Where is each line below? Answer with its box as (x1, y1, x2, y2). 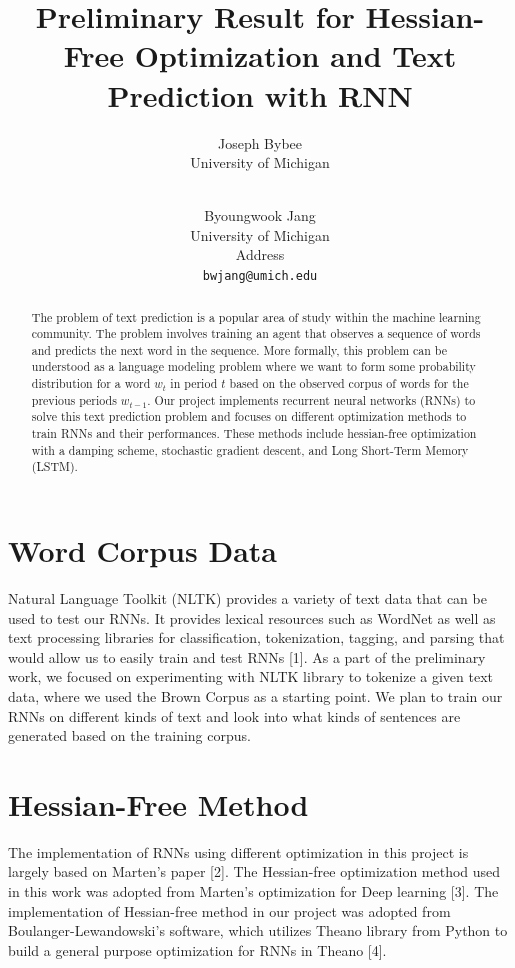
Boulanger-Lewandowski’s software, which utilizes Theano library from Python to (8, 920, 508, 941)
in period (170, 375, 218, 392)
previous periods (31, 391, 117, 408)
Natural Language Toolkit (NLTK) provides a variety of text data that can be (8, 588, 487, 609)
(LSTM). (31, 458, 78, 475)
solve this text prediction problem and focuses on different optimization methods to (31, 408, 467, 425)
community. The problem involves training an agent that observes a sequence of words (31, 325, 481, 342)
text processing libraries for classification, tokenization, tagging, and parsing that (8, 627, 505, 648)
